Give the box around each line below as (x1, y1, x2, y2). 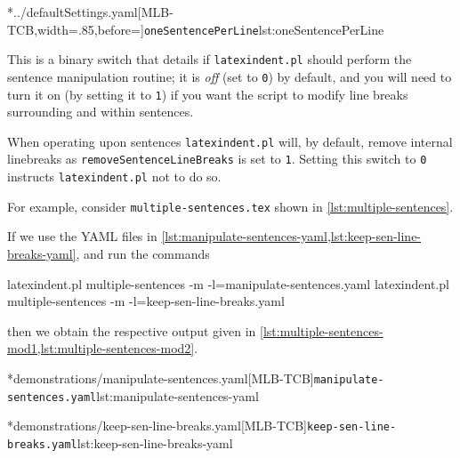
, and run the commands (76, 245, 210, 263)
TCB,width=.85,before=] (7, 20, 144, 38)
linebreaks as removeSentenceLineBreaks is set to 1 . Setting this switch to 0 (7, 149, 427, 168)
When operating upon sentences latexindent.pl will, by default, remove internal (7, 132, 453, 150)
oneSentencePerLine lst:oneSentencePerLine (143, 20, 384, 38)
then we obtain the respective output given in (7, 321, 256, 340)
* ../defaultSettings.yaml (7, 3, 138, 20)
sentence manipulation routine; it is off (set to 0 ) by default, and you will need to (7, 67, 452, 85)
